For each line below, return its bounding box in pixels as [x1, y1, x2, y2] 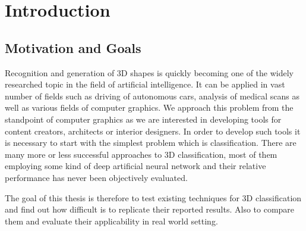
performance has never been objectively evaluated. [5, 171, 188, 183]
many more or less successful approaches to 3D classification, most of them [5, 148, 277, 160]
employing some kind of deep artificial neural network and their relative [5, 160, 266, 172]
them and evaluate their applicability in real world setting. [5, 214, 218, 227]
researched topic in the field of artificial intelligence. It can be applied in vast [5, 78, 285, 90]
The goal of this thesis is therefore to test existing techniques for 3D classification [5, 191, 302, 204]
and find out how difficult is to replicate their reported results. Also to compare [5, 203, 295, 216]
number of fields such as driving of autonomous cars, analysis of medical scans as [5, 89, 299, 102]
